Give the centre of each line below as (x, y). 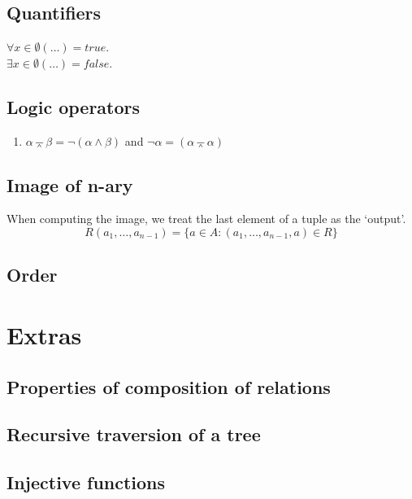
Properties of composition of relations (169, 386)
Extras (44, 334)
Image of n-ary (70, 184)
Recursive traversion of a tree (134, 434)
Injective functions (86, 482)
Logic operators (74, 106)
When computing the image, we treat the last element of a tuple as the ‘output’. (206, 219)
